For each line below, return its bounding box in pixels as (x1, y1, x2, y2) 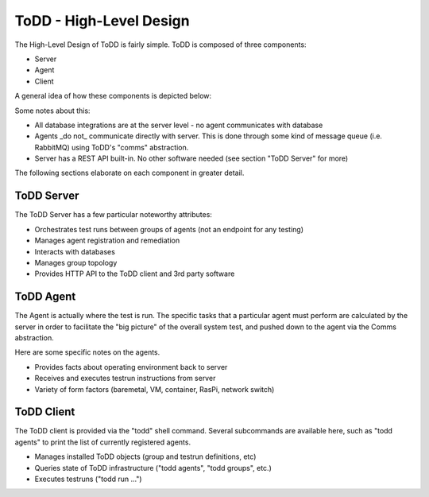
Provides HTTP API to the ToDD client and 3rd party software (34, 269, 235, 278)
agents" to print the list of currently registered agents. (14, 437, 191, 447)
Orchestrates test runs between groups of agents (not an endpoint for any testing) (34, 224, 304, 234)
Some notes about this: (14, 106, 91, 115)
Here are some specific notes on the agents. (14, 348, 160, 357)
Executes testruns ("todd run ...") (34, 474, 142, 484)
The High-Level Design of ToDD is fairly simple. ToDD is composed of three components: (14, 40, 307, 49)
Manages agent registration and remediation (34, 235, 180, 246)
